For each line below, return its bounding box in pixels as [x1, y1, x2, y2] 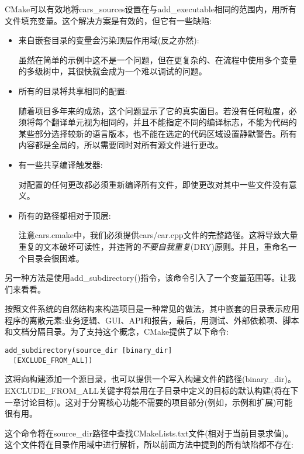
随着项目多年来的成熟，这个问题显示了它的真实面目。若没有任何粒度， [18, 104, 289, 116]
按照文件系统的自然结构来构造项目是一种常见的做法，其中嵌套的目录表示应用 [5, 302, 299, 315]
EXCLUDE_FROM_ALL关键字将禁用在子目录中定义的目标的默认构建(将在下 [5, 384, 299, 396]
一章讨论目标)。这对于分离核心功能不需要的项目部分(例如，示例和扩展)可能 [5, 395, 293, 408]
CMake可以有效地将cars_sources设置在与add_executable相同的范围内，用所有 [5, 3, 296, 15]
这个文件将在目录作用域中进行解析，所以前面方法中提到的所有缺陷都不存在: [5, 438, 293, 450]
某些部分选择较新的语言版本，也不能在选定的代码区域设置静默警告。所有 [18, 127, 297, 139]
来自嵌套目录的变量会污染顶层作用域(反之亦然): [18, 34, 199, 46]
